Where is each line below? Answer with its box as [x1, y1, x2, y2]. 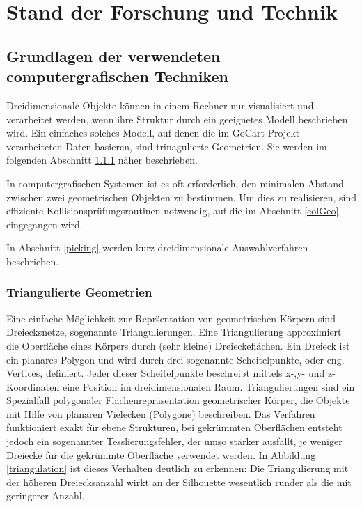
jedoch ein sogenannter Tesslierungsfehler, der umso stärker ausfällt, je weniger [6, 434, 343, 448]
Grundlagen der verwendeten [6, 45, 221, 66]
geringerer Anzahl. [6, 488, 85, 503]
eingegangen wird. [6, 217, 83, 231]
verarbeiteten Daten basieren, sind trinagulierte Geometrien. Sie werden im [6, 139, 327, 153]
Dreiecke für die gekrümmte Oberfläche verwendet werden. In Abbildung [6, 447, 316, 462]
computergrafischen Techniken [6, 65, 228, 87]
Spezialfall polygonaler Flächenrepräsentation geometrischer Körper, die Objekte [6, 393, 350, 407]
